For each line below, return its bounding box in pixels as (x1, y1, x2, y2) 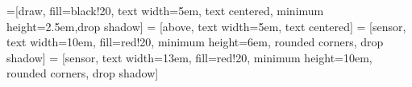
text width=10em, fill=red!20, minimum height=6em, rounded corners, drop (6, 34, 384, 50)
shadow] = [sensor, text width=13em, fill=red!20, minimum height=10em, (6, 49, 372, 65)
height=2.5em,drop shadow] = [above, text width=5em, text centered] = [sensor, (6, 18, 406, 34)
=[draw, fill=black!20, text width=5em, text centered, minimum (6, 2, 324, 18)
